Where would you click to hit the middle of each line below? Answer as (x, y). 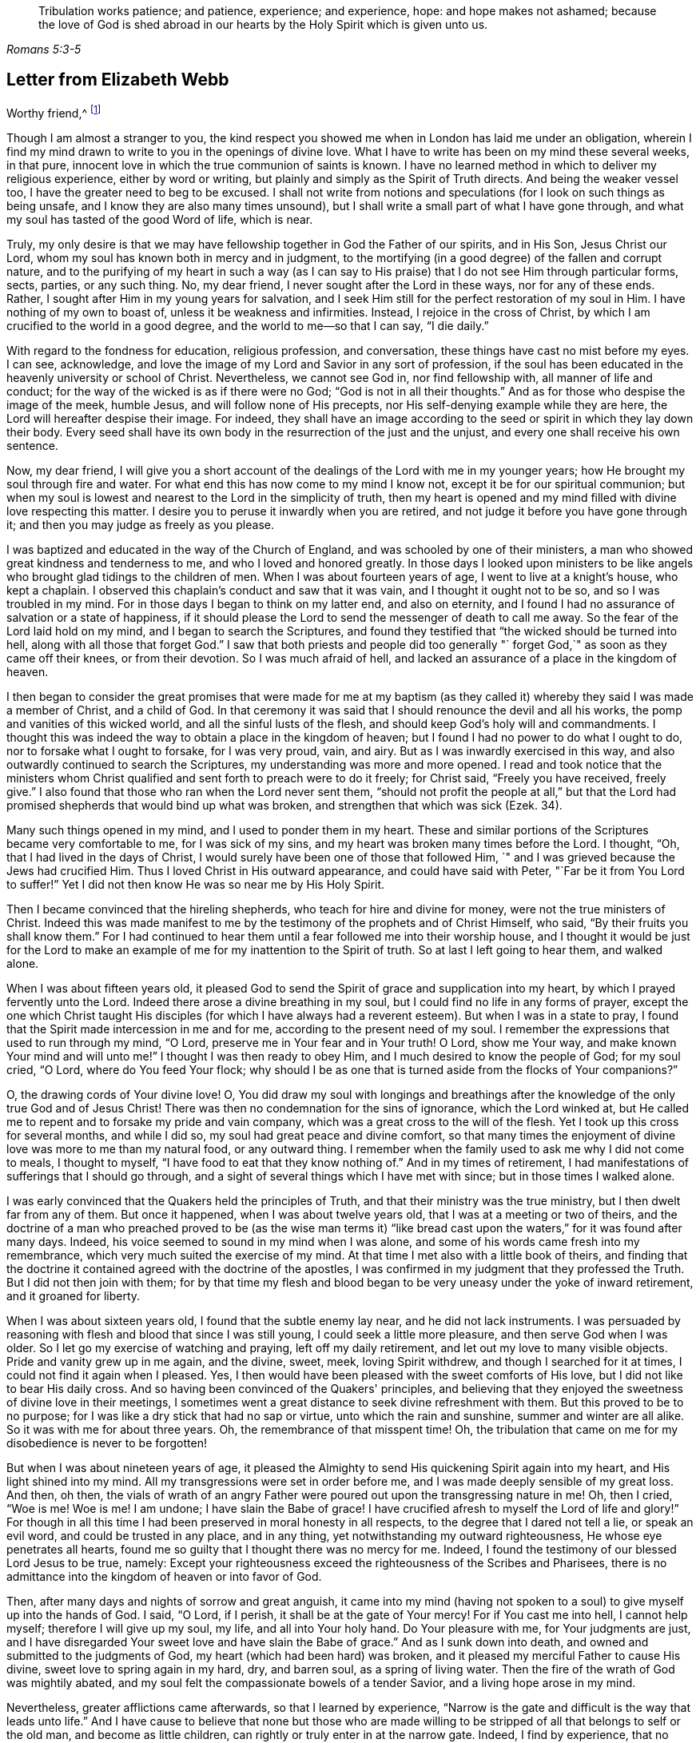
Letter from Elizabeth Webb (118, 80)
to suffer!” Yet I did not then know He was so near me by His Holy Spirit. (196, 884)
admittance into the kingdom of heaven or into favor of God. (164, 1576)
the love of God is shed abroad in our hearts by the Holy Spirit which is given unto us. (263, 24)
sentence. (32, 445)
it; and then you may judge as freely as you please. (140, 524)
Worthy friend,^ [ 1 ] (54, 111)
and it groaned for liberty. (74, 1295)
